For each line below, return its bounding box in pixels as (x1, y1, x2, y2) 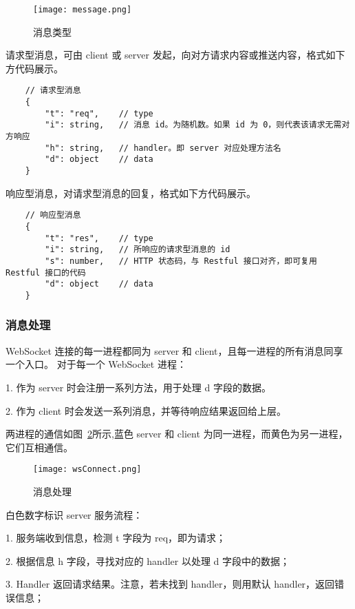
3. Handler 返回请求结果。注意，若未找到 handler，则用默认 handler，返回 (6, 577, 335, 591)
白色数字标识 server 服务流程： (6, 507, 143, 522)
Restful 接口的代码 (6, 267, 86, 278)
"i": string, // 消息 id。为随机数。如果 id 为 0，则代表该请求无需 (45, 120, 342, 130)
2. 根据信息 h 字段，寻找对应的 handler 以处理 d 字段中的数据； (6, 553, 290, 568)
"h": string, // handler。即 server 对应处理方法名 (45, 143, 281, 153)
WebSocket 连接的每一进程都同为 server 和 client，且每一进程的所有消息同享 (6, 343, 343, 358)
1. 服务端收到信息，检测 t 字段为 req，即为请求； (6, 530, 226, 545)
